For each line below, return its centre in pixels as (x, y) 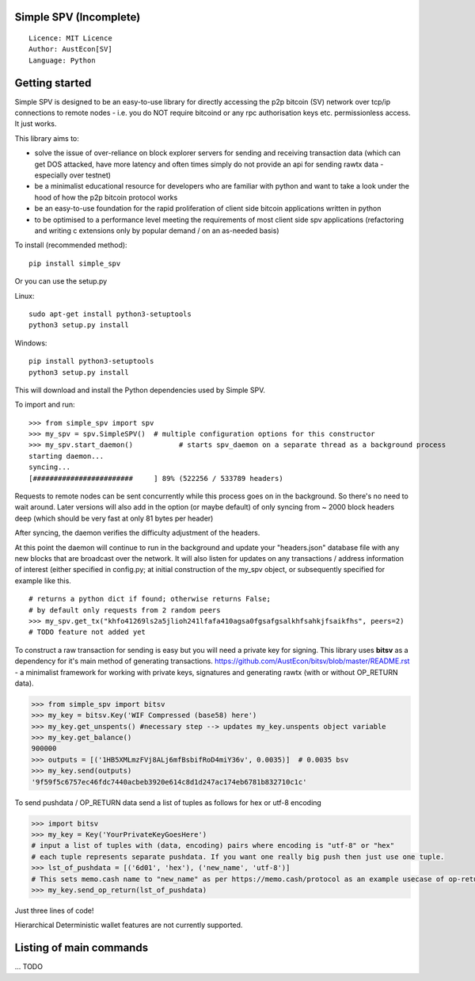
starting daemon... (66, 456)
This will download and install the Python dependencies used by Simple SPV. (140, 390)
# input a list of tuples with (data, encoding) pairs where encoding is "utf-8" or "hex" (213, 845)
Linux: (25, 296)
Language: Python (62, 60)
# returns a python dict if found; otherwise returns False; (150, 599)
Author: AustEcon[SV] (70, 49)
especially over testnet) (72, 175)
